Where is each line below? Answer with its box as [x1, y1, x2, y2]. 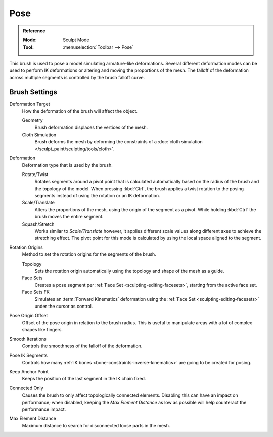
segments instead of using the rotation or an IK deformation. [34, 193, 160, 199]
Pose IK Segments [9, 352, 48, 359]
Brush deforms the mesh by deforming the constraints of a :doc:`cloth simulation [34, 139, 203, 145]
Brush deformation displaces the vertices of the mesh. [34, 124, 148, 130]
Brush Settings [9, 88, 58, 96]
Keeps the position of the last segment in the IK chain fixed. [22, 376, 146, 382]
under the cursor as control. [34, 303, 93, 309]
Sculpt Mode [63, 37, 89, 43]
